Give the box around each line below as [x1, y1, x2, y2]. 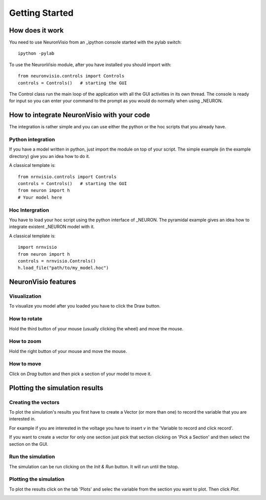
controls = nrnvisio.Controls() [18, 258, 96, 264]
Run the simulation [9, 453, 55, 460]
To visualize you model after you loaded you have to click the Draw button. [9, 303, 161, 309]
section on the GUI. [9, 441, 49, 447]
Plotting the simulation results [9, 384, 103, 392]
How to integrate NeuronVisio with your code [9, 111, 150, 119]
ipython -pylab [18, 51, 55, 56]
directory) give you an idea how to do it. [9, 153, 90, 159]
